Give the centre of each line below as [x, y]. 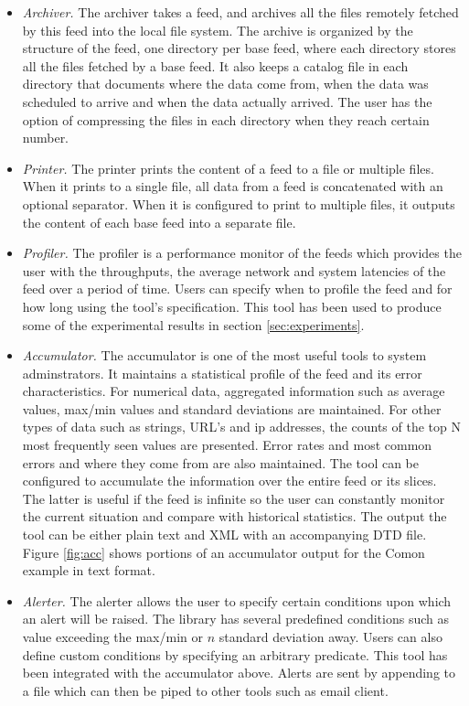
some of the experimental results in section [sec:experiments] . [193, 324]
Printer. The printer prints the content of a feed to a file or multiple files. [228, 168]
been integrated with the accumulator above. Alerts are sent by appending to [239, 673]
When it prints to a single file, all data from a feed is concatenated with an [233, 186]
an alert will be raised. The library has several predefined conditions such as [235, 619]
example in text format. [89, 570]
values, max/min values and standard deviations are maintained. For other [232, 408]
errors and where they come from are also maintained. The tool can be [220, 462]
